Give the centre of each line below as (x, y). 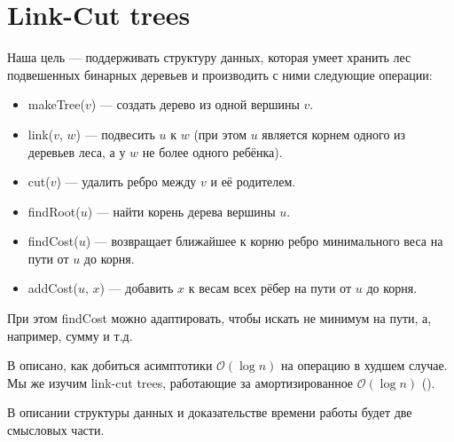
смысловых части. (56, 430)
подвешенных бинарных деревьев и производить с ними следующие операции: (220, 74)
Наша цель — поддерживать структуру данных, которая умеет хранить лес (209, 57)
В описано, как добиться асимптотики (110, 365)
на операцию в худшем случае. (364, 365)
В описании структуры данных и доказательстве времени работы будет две (210, 412)
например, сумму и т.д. (70, 335)
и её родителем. (253, 182)
